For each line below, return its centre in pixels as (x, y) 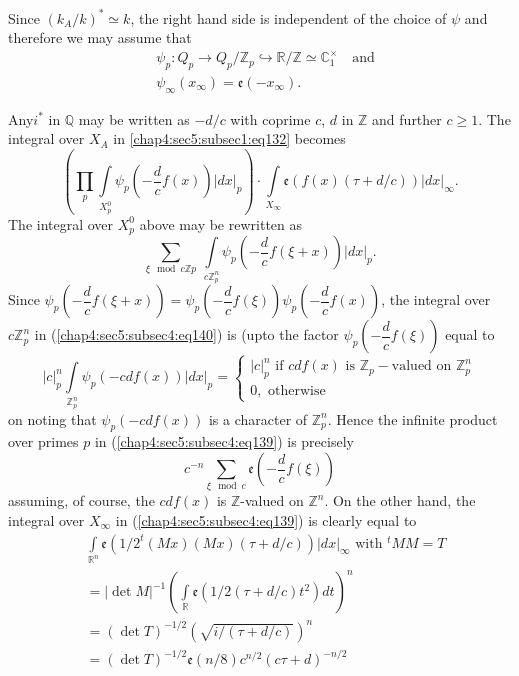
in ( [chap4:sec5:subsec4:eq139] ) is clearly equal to (266, 519)
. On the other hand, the (400, 500)
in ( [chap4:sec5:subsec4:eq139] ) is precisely (224, 441)
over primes (43, 441)
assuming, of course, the (81, 500)
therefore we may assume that (100, 37)
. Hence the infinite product (412, 418)
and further (407, 118)
